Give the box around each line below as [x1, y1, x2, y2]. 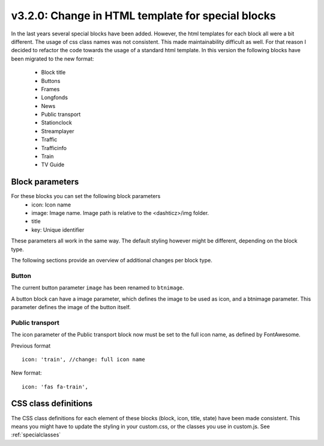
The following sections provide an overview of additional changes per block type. [11, 257, 212, 264]
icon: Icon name [31, 201, 71, 208]
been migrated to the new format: [11, 55, 94, 62]
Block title [41, 69, 66, 76]
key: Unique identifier [31, 226, 85, 234]
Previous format [11, 342, 51, 349]
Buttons [41, 77, 61, 84]
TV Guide [41, 161, 65, 168]
